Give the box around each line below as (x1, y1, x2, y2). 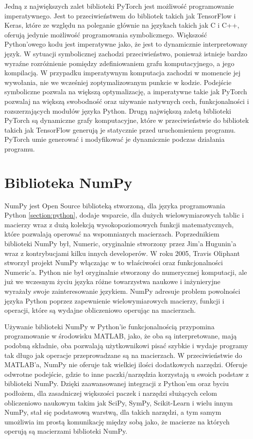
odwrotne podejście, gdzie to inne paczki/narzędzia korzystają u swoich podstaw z (4, 369, 249, 379)
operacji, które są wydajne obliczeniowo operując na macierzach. (4, 305, 196, 315)
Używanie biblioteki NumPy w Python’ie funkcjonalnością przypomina (4, 321, 215, 331)
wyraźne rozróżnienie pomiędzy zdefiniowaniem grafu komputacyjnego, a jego (4, 58, 235, 68)
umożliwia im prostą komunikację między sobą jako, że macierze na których (4, 416, 230, 426)
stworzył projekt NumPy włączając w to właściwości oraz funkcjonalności (4, 257, 223, 268)
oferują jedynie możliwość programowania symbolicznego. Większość (4, 29, 207, 39)
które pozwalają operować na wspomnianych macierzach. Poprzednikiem (4, 229, 219, 239)
